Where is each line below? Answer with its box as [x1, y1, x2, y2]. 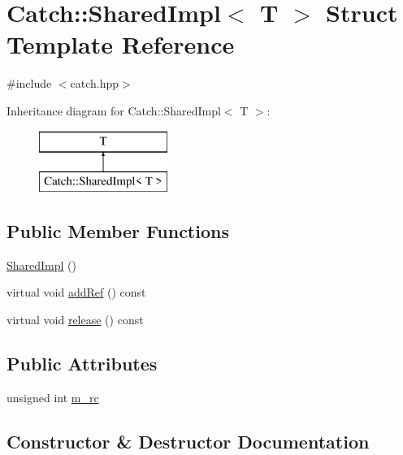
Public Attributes [6, 351, 158, 376]
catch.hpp [70, 75, 119, 92]
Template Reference [6, 28, 235, 61]
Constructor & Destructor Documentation [6, 428, 370, 453]
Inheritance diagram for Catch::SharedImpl [6, 102, 221, 119]
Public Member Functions [6, 219, 229, 244]
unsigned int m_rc [6, 388, 99, 405]
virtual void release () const [6, 311, 144, 328]
